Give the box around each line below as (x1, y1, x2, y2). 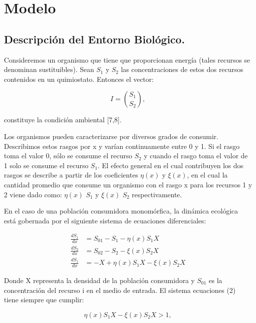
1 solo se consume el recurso (4, 160, 89, 170)
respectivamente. (131, 189, 182, 199)
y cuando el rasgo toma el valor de (144, 150, 248, 161)
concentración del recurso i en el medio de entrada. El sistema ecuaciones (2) (4, 285, 236, 295)
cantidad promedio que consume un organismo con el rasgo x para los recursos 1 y (4, 179, 252, 189)
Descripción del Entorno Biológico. (4, 31, 185, 46)
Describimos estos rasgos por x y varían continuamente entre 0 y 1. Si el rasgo (4, 141, 240, 151)
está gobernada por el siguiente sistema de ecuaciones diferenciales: (4, 215, 206, 225)
